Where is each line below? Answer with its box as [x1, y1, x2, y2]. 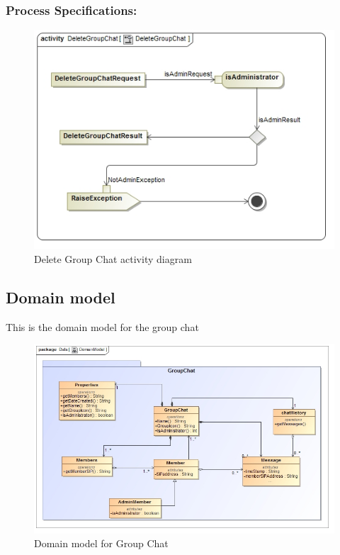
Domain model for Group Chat [34, 536, 169, 551]
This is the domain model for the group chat [6, 319, 199, 334]
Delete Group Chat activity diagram [34, 251, 192, 266]
